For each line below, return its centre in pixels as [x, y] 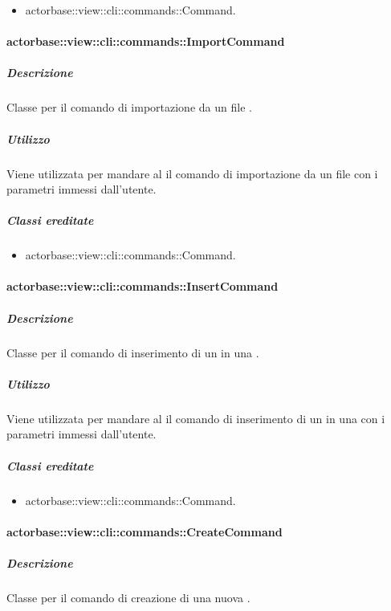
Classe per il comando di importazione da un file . [129, 107]
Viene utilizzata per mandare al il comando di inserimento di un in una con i [196, 418]
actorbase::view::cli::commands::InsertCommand [143, 286]
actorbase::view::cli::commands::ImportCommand [146, 41]
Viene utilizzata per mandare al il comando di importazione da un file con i [192, 173]
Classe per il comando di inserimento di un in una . [133, 352]
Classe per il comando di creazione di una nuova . [128, 597]
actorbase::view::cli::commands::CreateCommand [145, 531]
